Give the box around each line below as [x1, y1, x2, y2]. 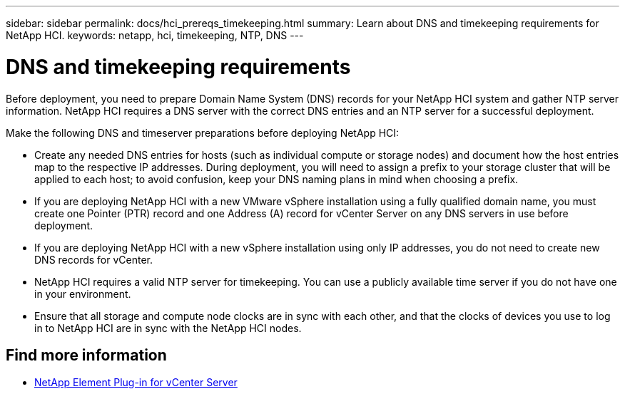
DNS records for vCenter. [34, 253, 153, 266]
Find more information [6, 346, 167, 364]
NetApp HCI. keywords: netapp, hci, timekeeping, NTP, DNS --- [6, 29, 304, 41]
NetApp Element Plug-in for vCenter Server [34, 376, 238, 389]
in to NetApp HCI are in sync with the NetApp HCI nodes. [34, 321, 302, 334]
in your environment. [34, 287, 131, 300]
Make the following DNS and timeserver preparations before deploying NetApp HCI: [6, 126, 400, 139]
